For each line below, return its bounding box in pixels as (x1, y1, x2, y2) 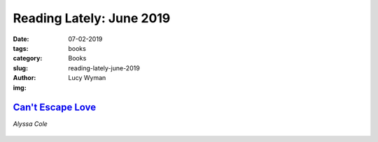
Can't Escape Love (13, 102, 97, 113)
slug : (13, 63, 28, 72)
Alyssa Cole (13, 120, 48, 128)
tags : (13, 44, 29, 52)
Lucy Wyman (68, 74, 106, 82)
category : (13, 54, 43, 63)
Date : (13, 35, 29, 43)
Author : (13, 74, 36, 82)
